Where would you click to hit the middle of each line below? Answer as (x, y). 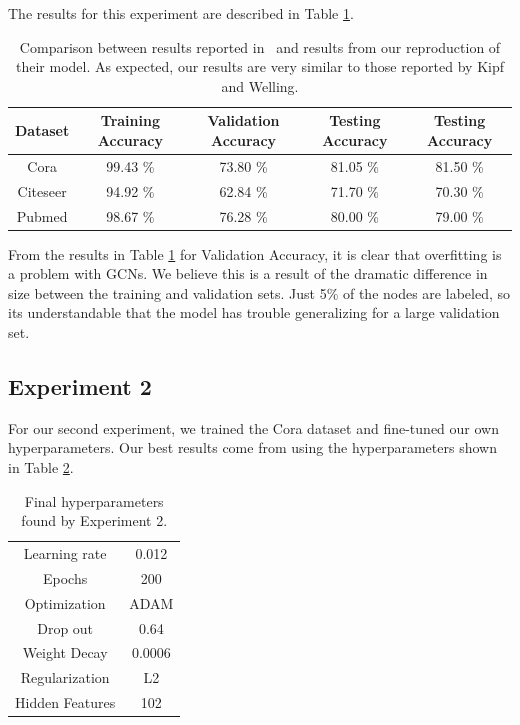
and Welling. (260, 85)
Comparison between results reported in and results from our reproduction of (260, 46)
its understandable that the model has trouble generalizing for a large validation (254, 312)
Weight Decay (65, 652)
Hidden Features (65, 702)
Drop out (65, 627)
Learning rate (65, 552)
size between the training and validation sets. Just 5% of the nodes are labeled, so (259, 292)
